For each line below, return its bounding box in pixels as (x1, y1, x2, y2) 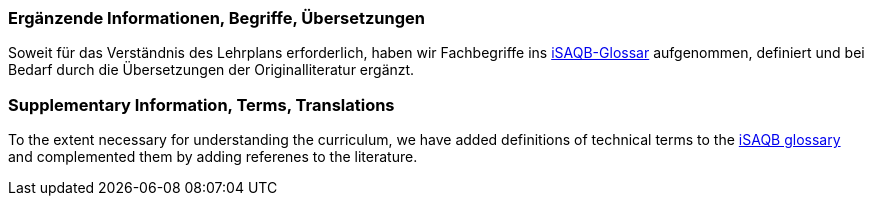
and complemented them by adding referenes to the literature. (8, 148, 418, 166)
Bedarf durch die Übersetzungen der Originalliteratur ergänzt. (8, 61, 415, 79)
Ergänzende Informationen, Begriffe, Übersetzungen (8, 8, 425, 28)
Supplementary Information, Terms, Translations (8, 94, 395, 115)
